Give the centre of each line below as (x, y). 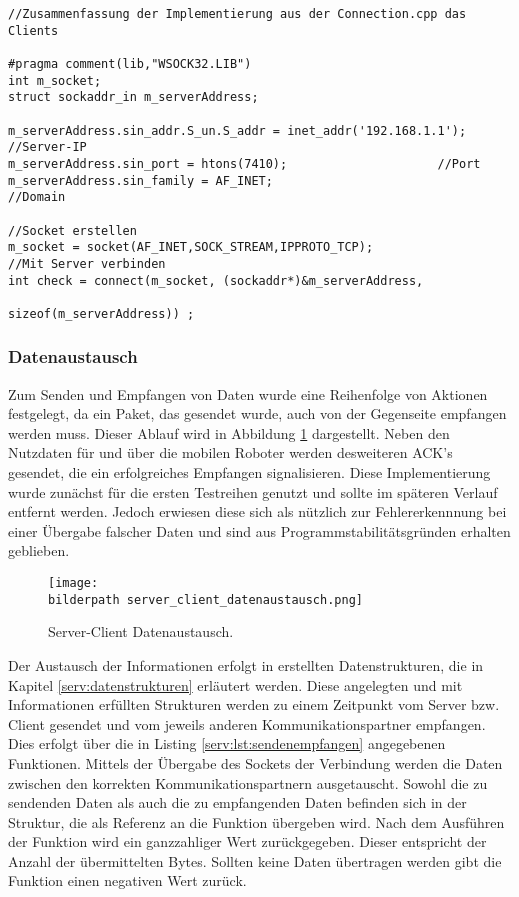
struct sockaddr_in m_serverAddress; (133, 97)
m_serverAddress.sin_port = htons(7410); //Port (244, 163)
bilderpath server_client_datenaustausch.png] (205, 599)
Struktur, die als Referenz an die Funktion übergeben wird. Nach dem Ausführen (256, 821)
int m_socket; (55, 80)
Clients (33, 30)
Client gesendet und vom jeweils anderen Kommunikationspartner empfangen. (247, 723)
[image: (73, 583)
